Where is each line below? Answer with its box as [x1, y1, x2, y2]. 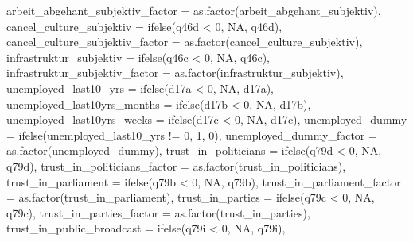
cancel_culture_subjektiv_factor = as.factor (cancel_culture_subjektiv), [6, 33, 363, 50]
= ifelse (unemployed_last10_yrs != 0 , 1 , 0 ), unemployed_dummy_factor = [6, 126, 377, 143]
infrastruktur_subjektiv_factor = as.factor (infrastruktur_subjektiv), [6, 64, 344, 81]
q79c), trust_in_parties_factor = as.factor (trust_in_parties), [6, 204, 310, 221]
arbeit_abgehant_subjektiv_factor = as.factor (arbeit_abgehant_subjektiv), [6, 2, 381, 18]
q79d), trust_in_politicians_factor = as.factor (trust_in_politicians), [6, 157, 346, 174]
